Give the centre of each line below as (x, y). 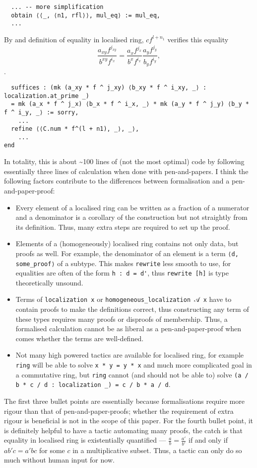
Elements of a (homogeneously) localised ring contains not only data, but (127, 243)
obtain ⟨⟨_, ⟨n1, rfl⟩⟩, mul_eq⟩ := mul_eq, (86, 15)
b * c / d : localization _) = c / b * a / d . (93, 384)
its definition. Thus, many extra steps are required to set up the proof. (123, 227)
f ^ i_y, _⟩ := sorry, (41, 112)
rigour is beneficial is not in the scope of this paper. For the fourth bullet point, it (129, 421)
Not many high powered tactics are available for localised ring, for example (130, 355)
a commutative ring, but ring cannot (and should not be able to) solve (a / (132, 374)
